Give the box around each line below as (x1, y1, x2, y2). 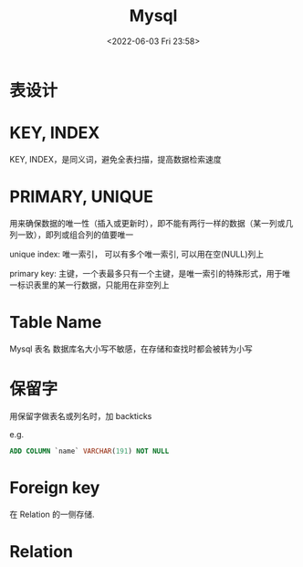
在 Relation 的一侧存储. (9, 509, 95, 520)
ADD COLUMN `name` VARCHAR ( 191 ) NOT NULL (9, 446, 170, 456)
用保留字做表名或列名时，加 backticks (9, 410, 152, 421)
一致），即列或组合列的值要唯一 (16, 229, 134, 240)
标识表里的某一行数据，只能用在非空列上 (16, 279, 170, 290)
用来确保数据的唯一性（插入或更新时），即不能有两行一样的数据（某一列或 (9, 217, 286, 228)
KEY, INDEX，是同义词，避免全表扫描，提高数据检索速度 (9, 153, 222, 164)
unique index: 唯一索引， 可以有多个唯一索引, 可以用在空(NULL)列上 (9, 248, 265, 259)
